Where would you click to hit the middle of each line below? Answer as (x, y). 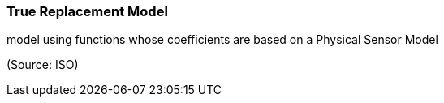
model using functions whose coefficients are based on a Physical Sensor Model (222, 40)
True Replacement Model (87, 11)
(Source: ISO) (43, 65)
